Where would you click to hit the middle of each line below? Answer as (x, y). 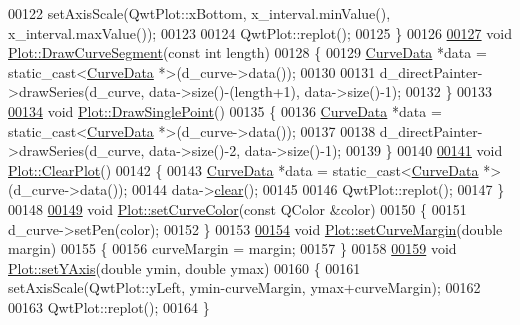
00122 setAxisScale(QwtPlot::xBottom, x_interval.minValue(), (199, 13)
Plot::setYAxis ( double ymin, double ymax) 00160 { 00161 (184, 267)
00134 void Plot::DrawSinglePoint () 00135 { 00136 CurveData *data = (225, 110)
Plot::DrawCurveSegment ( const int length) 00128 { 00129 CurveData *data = (247, 52)
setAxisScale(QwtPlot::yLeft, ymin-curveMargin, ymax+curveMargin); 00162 (244, 287)
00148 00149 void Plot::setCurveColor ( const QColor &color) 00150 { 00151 (237, 208)
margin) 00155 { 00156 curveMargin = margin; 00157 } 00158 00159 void (232, 248)
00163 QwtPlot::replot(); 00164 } (109, 306)
